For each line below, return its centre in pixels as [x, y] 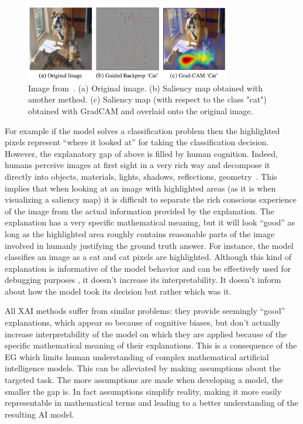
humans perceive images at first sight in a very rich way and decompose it [137, 165]
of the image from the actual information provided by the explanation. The [140, 211]
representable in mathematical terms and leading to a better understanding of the [151, 403]
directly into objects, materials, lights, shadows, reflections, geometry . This [141, 176]
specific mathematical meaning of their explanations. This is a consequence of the [151, 345]
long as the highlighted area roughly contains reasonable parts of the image [140, 233]
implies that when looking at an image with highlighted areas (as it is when [140, 188]
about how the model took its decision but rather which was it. [118, 291]
